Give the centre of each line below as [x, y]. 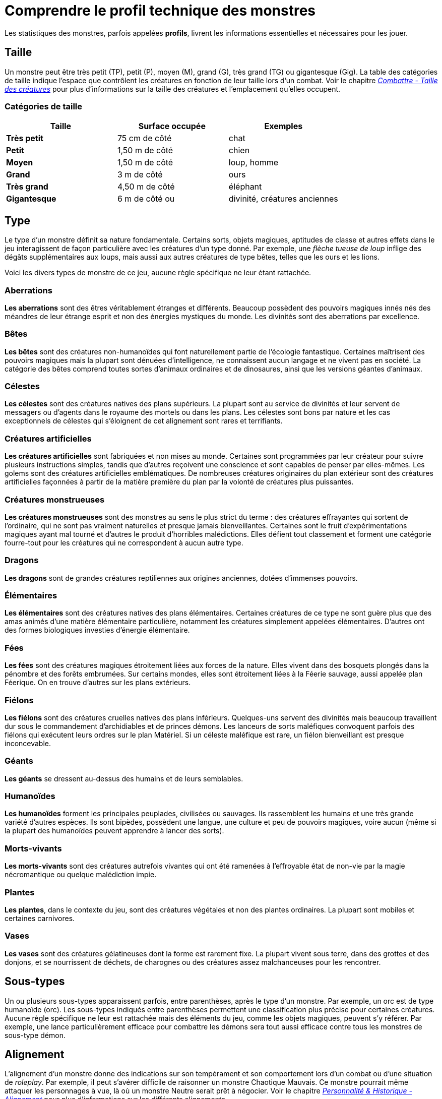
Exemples [283, 126]
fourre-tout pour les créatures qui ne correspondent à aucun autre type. [124, 542]
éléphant [245, 187]
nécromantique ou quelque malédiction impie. [81, 875]
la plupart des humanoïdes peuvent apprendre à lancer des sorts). [114, 831]
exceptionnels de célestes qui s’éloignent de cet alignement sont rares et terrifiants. [144, 421]
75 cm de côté [144, 138]
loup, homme [254, 163]
